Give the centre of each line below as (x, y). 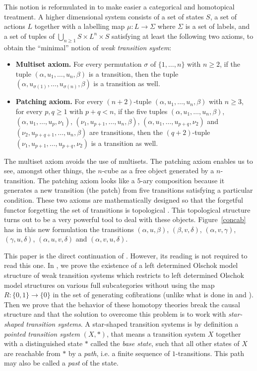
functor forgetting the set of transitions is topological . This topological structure (127, 209)
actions (15, 26)
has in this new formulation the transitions (69, 229)
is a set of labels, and (218, 26)
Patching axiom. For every (59, 101)
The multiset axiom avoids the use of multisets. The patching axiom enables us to (128, 161)
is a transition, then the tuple (133, 73)
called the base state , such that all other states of (165, 343)
